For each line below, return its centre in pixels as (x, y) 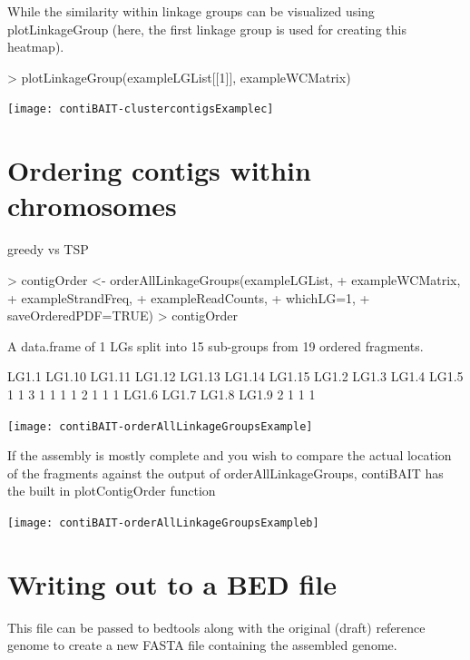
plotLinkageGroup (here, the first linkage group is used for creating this (207, 29)
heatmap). (36, 47)
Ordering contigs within (159, 170)
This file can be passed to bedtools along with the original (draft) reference (216, 627)
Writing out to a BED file (172, 583)
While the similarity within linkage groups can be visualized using (191, 11)
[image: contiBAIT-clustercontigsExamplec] (141, 109)
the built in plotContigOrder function (112, 491)
